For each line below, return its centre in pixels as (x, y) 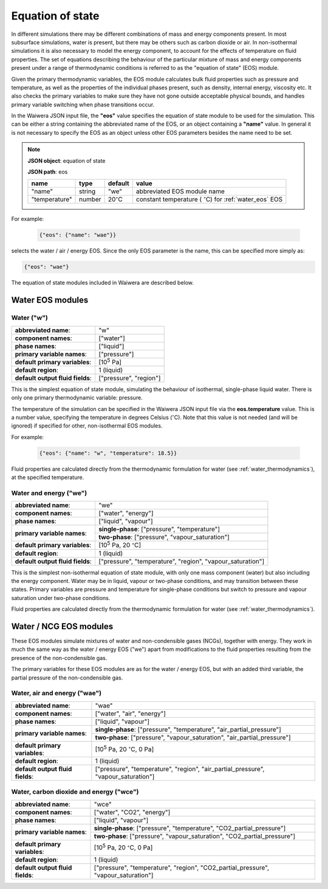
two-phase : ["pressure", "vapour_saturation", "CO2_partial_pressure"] (195, 836)
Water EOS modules (50, 300)
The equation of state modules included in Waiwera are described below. (103, 283)
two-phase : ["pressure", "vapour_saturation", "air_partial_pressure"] (193, 737)
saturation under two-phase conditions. (61, 598)
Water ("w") (29, 318)
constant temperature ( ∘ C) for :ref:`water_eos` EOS (209, 199)
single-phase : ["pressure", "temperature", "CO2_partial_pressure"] (190, 828)
